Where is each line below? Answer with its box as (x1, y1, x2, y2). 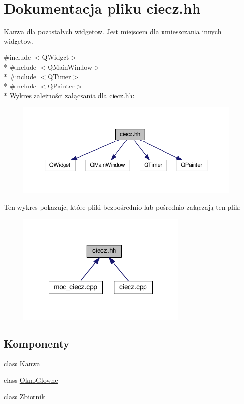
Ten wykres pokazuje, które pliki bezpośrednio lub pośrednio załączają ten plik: (4, 201, 241, 211)
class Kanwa (4, 358, 40, 369)
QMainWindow (48, 61, 93, 71)
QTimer (48, 71, 71, 81)
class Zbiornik (4, 391, 45, 401)
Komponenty (4, 335, 70, 351)
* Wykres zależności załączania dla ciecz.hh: (4, 90, 135, 100)
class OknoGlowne (4, 374, 58, 385)
